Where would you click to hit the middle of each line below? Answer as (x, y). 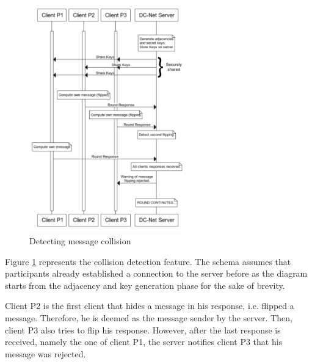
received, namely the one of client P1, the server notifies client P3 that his (144, 342)
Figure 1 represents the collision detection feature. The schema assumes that (148, 261)
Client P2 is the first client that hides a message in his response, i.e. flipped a (150, 306)
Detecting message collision (80, 241)
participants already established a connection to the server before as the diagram (156, 273)
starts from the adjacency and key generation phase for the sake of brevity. (145, 285)
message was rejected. (45, 353)
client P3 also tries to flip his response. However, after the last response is (143, 329)
